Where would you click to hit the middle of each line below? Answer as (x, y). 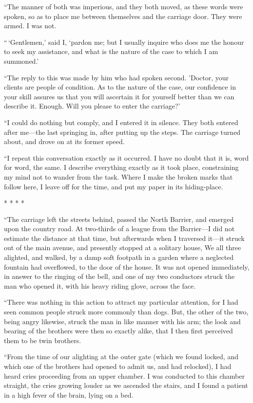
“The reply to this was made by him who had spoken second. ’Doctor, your (117, 77)
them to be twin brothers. (43, 340)
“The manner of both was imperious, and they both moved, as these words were (124, 6)
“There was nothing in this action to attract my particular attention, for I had (121, 302)
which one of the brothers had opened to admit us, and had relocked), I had (118, 366)
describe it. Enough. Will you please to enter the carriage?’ (92, 106)
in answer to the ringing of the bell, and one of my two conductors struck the (119, 276)
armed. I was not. (30, 26)
